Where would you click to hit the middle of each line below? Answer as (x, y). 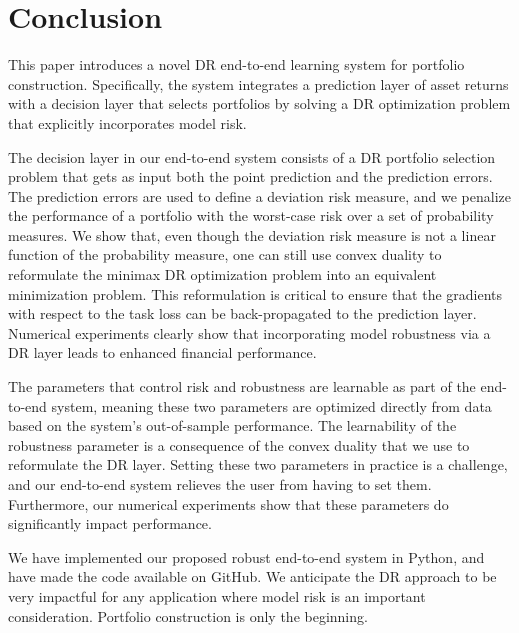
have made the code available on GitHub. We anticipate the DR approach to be (252, 576)
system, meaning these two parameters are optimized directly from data (271, 405)
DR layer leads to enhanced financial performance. (162, 352)
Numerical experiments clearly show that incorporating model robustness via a (249, 332)
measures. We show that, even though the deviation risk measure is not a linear (252, 234)
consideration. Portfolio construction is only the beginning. (188, 615)
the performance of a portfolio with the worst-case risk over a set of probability (251, 215)
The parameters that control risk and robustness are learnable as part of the (242, 386)
